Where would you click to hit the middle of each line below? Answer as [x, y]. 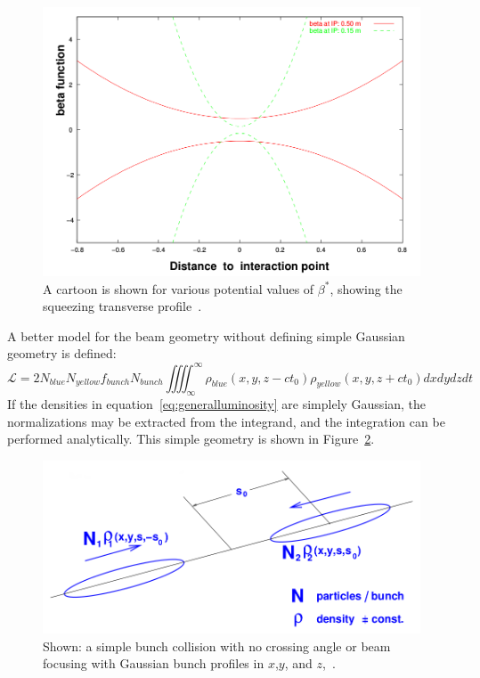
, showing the [366, 288]
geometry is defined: [62, 353]
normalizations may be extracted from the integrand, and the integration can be [226, 421]
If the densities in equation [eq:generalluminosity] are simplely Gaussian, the [217, 404]
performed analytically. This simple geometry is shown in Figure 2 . [191, 439]
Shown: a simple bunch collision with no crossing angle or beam [217, 645]
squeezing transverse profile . [122, 306]
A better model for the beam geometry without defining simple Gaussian [206, 335]
